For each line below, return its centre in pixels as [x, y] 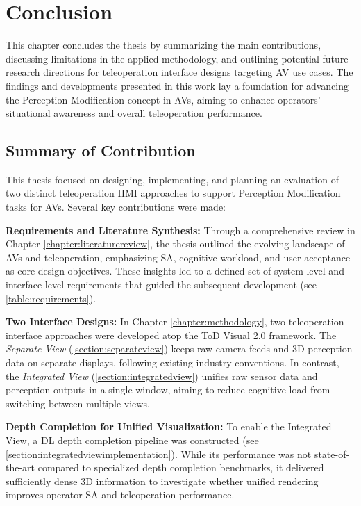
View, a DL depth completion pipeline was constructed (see [132, 440]
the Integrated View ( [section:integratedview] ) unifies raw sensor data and [162, 376]
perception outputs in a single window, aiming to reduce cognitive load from [168, 390]
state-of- [332, 454]
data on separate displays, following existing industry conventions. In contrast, [173, 362]
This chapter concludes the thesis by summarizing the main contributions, [163, 45]
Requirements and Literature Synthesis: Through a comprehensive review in [180, 230]
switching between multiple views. [78, 403]
